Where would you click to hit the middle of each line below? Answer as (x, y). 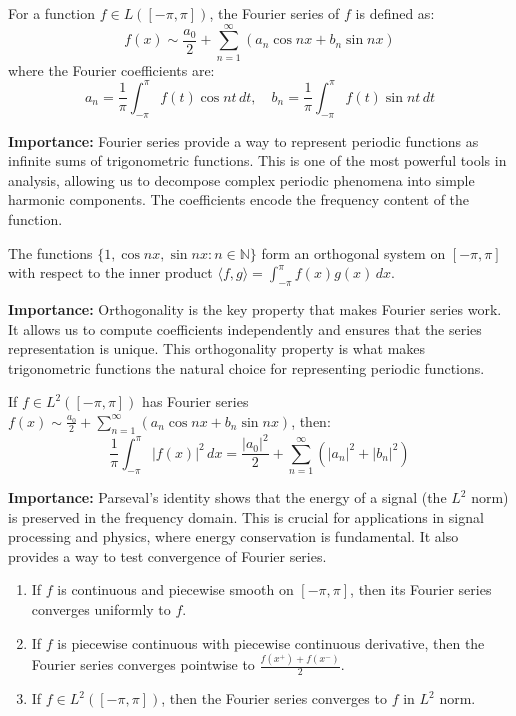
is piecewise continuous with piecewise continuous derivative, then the (271, 642)
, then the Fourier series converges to (274, 698)
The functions (50, 252)
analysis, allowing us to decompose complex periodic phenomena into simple (241, 179)
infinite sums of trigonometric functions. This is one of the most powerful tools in (257, 160)
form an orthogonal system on (353, 252)
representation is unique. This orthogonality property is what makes (217, 348)
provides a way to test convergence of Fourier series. (167, 555)
